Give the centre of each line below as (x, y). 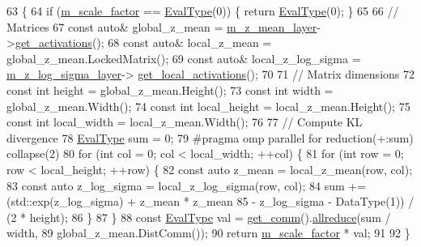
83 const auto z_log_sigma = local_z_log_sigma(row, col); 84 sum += (187, 185)
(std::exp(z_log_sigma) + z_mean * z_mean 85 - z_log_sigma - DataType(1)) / (210, 201)
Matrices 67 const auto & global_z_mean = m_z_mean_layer (162, 26)
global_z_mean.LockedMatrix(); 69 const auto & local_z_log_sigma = (184, 58)
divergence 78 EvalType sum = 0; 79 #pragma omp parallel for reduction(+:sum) (210, 137)
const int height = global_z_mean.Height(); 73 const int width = (170, 89)
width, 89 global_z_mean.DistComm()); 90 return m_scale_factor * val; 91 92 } (208, 233)
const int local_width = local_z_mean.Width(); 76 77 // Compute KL (185, 122)
